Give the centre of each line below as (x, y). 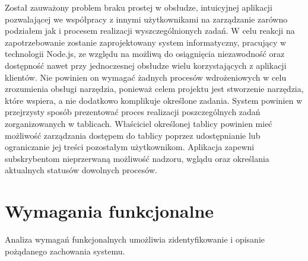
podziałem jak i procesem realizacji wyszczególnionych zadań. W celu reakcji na (150, 31)
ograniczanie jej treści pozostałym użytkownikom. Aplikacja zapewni (130, 147)
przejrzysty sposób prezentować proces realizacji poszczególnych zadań (133, 112)
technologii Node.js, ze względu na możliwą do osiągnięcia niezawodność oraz (145, 54)
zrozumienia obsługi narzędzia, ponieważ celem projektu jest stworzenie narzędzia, (154, 89)
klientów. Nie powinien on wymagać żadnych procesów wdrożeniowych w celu (146, 77)
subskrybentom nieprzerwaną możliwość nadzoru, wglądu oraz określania (137, 158)
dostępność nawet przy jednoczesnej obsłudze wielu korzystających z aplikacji (146, 65)
